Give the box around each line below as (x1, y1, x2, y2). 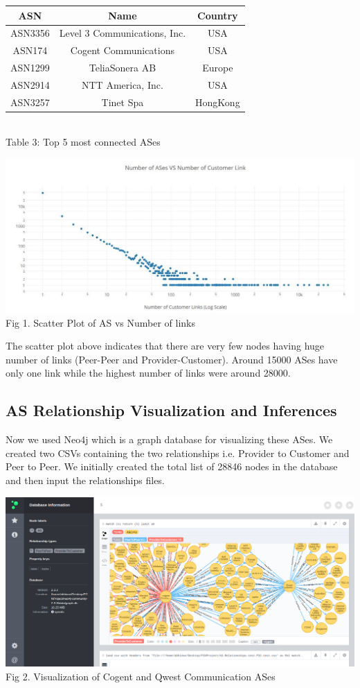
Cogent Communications (70, 43, 175, 58)
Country (197, 8, 238, 22)
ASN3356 (10, 26, 50, 40)
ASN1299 (10, 60, 50, 75)
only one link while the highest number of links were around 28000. (6, 365, 291, 380)
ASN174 (12, 43, 48, 58)
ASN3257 (10, 94, 50, 109)
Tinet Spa (101, 94, 144, 109)
